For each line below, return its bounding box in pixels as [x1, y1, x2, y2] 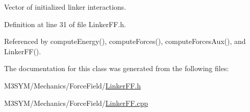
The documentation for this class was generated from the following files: [4, 63, 229, 74]
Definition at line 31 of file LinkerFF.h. [4, 18, 126, 29]
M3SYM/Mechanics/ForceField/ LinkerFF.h [4, 80, 141, 91]
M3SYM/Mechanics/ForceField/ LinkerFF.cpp [4, 97, 148, 108]
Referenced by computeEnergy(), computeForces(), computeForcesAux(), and [4, 36, 246, 47]
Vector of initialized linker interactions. [4, 2, 126, 12]
